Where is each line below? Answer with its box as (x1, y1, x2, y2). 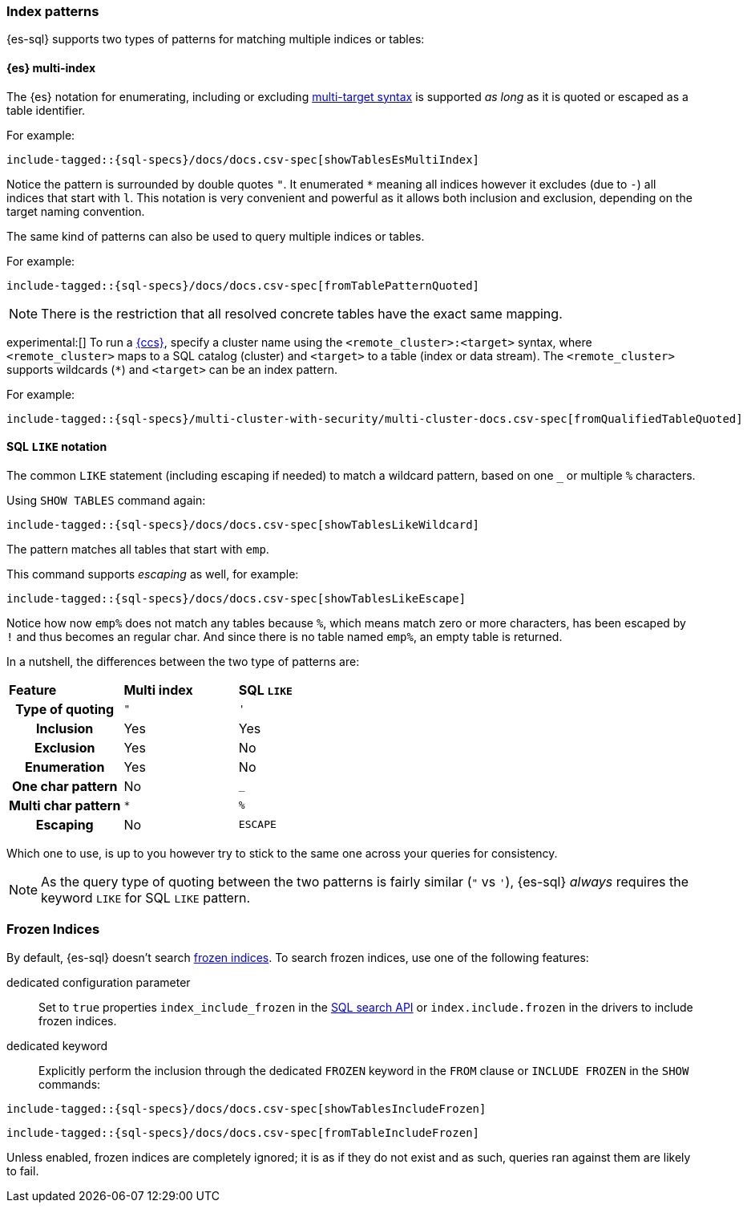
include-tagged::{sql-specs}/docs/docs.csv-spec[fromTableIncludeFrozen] (6, 1126, 480, 1139)
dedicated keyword (6, 1038, 108, 1053)
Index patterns (6, 3, 99, 19)
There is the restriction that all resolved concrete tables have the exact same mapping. (41, 305, 563, 322)
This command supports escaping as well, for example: (6, 566, 299, 581)
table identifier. (6, 103, 86, 117)
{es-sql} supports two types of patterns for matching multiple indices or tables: (6, 32, 425, 47)
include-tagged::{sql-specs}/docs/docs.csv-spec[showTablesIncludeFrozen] (6, 1101, 487, 1115)
